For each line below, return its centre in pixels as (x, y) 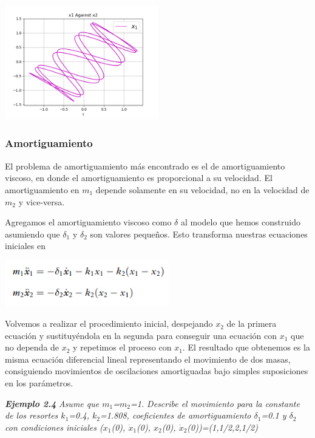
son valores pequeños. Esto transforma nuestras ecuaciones (199, 234)
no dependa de (32, 347)
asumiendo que (32, 234)
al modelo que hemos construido (240, 222)
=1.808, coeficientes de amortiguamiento (175, 415)
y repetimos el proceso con (122, 347)
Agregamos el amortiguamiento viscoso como (88, 222)
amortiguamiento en (42, 189)
